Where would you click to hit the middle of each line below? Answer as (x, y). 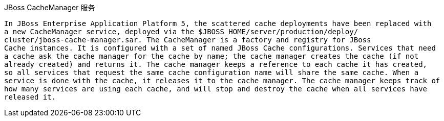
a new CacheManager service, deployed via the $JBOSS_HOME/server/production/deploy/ (181, 32)
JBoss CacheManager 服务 (50, 7)
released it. (30, 97)
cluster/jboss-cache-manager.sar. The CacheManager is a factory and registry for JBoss (188, 40)
